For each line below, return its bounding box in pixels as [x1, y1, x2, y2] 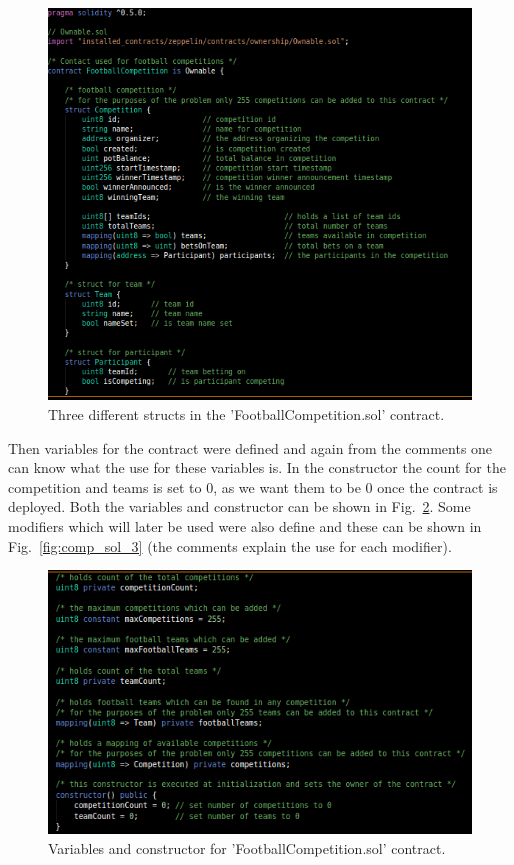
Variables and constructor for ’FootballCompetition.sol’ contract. [48, 837, 446, 858]
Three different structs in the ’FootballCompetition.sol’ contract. [48, 403, 445, 424]
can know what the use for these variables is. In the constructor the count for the [8, 457, 506, 478]
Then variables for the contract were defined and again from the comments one [8, 437, 493, 458]
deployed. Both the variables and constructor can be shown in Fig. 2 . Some [8, 496, 471, 517]
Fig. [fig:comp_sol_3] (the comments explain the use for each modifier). [8, 535, 452, 556]
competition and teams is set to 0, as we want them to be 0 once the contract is [8, 476, 498, 497]
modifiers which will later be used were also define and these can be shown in [8, 515, 482, 536]
